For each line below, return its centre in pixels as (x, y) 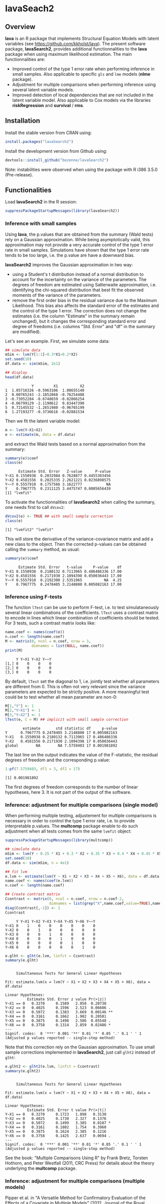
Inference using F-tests (34, 596)
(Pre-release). (19, 174)
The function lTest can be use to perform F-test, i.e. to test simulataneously (82, 608)
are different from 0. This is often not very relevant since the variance (75, 686)
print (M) (14, 650)
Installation (23, 121)
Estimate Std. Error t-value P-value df (70, 567)
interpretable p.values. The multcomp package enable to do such (72, 826)
